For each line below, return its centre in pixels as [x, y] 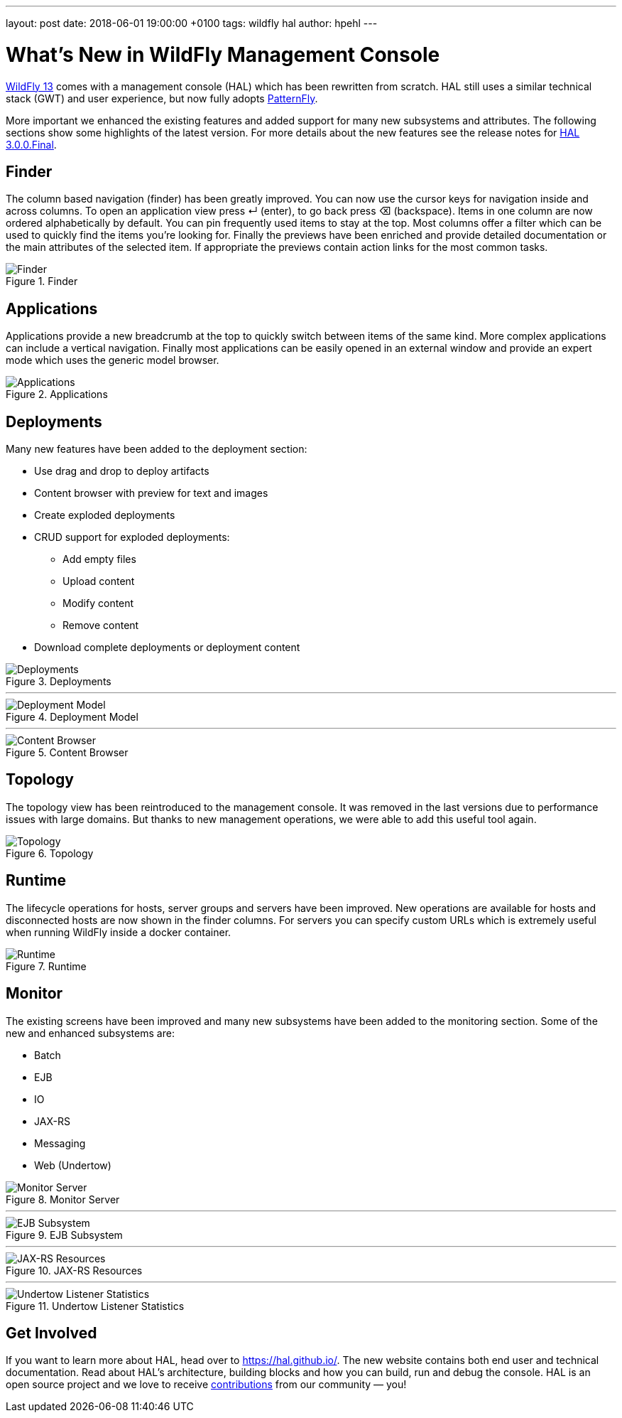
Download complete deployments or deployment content [167, 648]
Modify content [98, 603]
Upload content [99, 581]
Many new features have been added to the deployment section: [157, 449]
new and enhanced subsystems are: [90, 1033]
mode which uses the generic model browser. [113, 360]
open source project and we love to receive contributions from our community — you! [206, 1385]
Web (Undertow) [73, 1165]
